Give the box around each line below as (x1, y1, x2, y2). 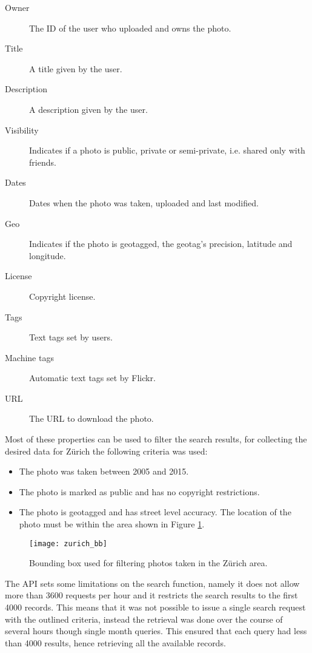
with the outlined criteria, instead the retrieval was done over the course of (5, 612, 283, 625)
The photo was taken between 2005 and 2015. (19, 465, 189, 478)
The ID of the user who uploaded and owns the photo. (29, 21, 231, 34)
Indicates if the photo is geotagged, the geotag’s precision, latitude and (29, 237, 293, 250)
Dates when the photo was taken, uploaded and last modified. (29, 196, 259, 209)
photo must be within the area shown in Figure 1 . (19, 518, 205, 530)
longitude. (29, 249, 66, 262)
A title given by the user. (29, 62, 122, 75)
